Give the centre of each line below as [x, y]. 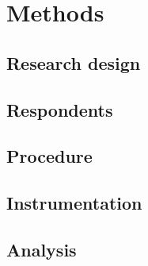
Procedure [49, 156]
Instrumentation [74, 203]
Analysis [42, 249]
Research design [74, 62]
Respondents [60, 109]
